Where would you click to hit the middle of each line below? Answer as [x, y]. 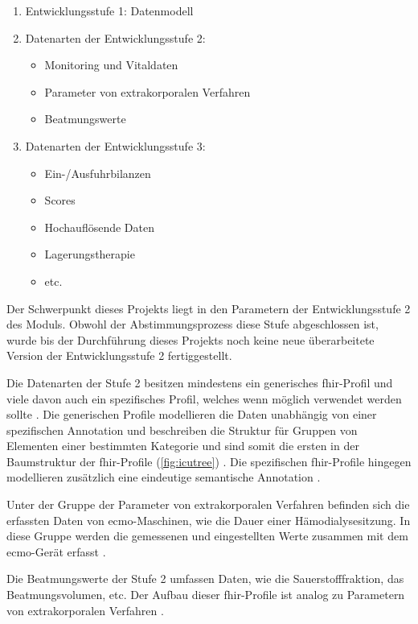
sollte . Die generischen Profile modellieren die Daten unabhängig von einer [192, 414]
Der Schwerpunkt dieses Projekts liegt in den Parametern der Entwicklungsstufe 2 [209, 308]
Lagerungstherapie [90, 254]
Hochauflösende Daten [99, 227]
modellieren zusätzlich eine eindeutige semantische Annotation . [164, 477]
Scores [60, 200]
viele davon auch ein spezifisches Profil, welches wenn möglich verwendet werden [204, 398]
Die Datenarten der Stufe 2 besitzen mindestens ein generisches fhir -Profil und [200, 382]
